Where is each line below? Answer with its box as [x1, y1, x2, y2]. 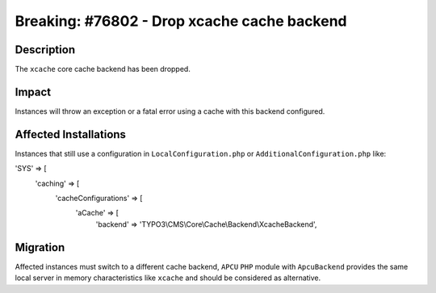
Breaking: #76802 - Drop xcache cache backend [15, 12, 347, 30]
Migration [15, 241, 65, 254]
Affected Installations [15, 128, 127, 141]
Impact [15, 85, 52, 98]
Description [15, 43, 76, 57]
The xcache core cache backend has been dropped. [15, 65, 191, 74]
